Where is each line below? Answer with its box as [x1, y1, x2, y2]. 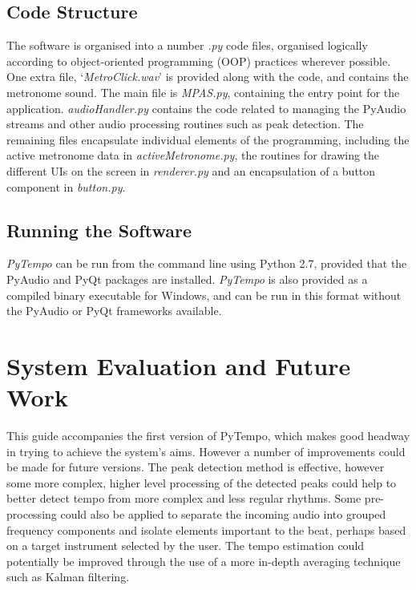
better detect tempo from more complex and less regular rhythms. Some [6, 490, 361, 507]
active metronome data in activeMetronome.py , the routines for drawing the [6, 147, 380, 164]
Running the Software [6, 217, 192, 242]
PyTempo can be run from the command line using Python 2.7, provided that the [6, 255, 407, 272]
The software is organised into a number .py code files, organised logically [6, 37, 368, 54]
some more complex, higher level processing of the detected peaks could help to [6, 474, 397, 491]
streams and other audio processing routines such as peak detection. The [6, 115, 364, 132]
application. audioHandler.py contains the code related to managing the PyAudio [6, 99, 406, 116]
